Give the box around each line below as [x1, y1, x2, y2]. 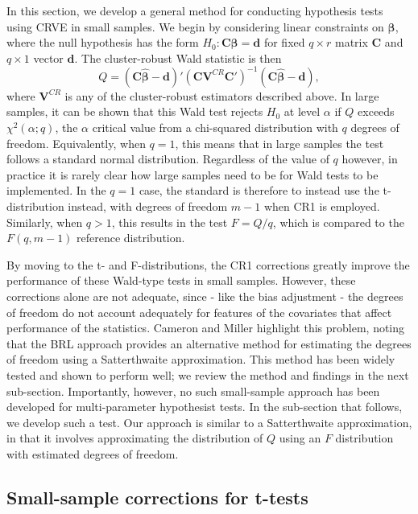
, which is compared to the [272, 213, 404, 230]
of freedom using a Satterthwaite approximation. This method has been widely [6, 351, 395, 368]
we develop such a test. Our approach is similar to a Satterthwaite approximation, [6, 413, 412, 430]
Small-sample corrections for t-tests [6, 484, 308, 509]
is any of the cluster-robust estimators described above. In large [64, 87, 379, 104]
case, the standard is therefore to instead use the [139, 182, 379, 199]
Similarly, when [6, 213, 83, 230]
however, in [341, 150, 398, 167]
